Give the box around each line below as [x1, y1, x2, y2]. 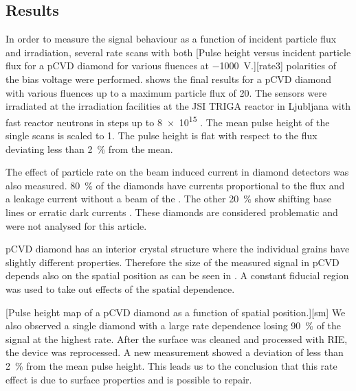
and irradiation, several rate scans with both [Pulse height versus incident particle [5, 45, 351, 59]
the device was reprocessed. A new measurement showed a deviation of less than [5, 345, 344, 359]
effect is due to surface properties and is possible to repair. [5, 372, 252, 386]
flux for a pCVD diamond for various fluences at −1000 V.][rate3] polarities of [5, 58, 336, 73]
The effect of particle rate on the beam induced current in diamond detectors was [5, 165, 349, 179]
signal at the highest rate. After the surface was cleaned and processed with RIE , [5, 331, 348, 346]
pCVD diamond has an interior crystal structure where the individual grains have [5, 241, 350, 256]
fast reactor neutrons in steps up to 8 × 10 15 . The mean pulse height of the [5, 112, 330, 129]
